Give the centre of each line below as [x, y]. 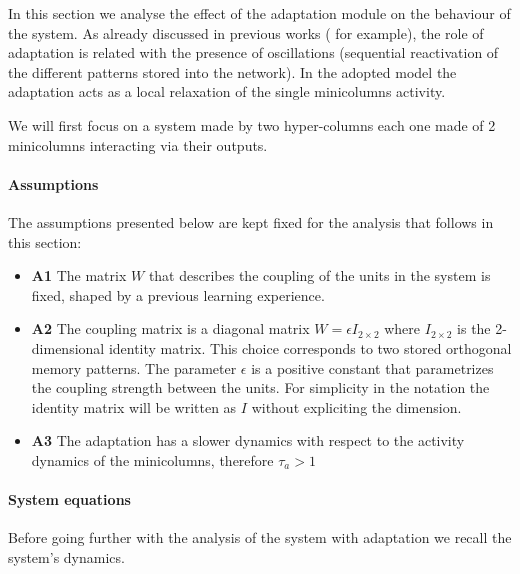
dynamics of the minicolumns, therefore [152, 459]
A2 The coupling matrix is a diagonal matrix [170, 328]
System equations [69, 499]
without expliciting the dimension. [356, 406]
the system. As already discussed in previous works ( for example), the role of [246, 32]
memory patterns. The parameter [134, 367]
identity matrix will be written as [134, 406]
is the [474, 328]
